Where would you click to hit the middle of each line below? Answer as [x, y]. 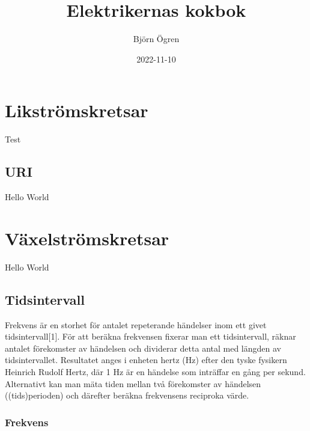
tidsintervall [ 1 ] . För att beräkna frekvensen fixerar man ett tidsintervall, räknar [150, 336]
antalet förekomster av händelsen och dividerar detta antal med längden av [143, 348]
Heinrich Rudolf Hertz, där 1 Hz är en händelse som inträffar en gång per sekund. [155, 371]
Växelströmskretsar [87, 238]
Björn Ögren [156, 39]
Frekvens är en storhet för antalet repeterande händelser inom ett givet [136, 324]
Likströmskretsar [77, 110]
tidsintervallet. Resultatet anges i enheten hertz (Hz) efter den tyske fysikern [146, 360]
